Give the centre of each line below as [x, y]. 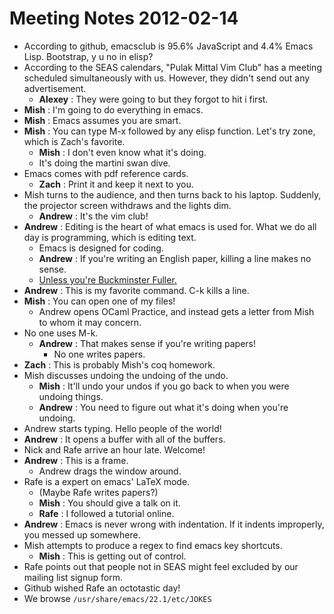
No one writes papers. [99, 354]
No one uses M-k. [61, 333]
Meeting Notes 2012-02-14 [124, 18]
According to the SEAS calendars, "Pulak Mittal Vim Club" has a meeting [172, 67]
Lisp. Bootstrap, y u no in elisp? [88, 56]
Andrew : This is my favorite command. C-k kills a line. [136, 290]
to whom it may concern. [90, 322]
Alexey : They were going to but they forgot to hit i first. [153, 99]
